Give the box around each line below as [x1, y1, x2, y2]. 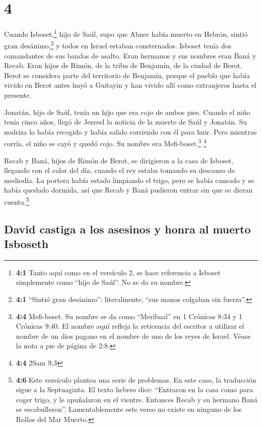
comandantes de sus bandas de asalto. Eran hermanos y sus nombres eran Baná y [4, 50, 256, 60]
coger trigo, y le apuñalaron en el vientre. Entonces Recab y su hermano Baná [16, 394, 258, 404]
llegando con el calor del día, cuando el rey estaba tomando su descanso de [4, 165, 235, 175]
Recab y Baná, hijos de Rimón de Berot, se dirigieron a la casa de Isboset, [4, 155, 234, 165]
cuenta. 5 [4, 195, 29, 207]
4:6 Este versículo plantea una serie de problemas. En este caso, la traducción [16, 374, 256, 385]
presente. [4, 90, 32, 100]
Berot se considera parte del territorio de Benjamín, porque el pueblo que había [4, 70, 250, 80]
